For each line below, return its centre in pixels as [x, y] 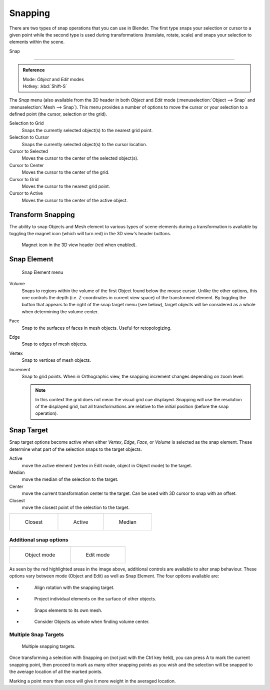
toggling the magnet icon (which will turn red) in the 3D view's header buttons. [90, 234]
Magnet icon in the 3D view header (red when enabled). [79, 245]
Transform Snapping [42, 214]
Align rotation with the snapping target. [74, 587]
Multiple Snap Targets [37, 634]
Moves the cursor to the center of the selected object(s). [80, 158]
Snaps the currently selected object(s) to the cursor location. [84, 144]
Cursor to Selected [29, 151]
